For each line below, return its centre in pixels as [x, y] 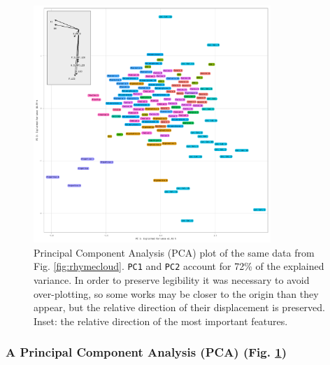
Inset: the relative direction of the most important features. [161, 321]
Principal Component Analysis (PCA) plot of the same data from [174, 252]
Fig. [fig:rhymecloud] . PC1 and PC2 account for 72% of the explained [179, 266]
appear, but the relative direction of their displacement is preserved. [179, 307]
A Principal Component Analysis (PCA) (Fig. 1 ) [146, 352]
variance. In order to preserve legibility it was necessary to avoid [172, 280]
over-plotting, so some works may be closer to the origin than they [176, 293]
